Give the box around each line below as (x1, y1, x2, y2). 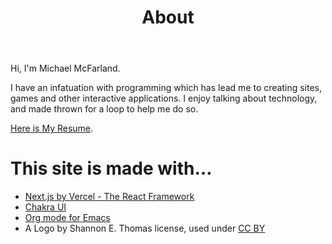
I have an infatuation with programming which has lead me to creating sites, (10, 82, 323, 94)
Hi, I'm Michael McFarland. (10, 62, 121, 75)
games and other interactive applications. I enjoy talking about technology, (10, 92, 318, 105)
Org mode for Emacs (24, 212, 111, 224)
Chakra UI (24, 201, 67, 213)
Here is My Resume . (10, 122, 94, 135)
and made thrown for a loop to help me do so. (10, 103, 199, 115)
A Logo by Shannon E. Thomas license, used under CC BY (24, 222, 266, 235)
